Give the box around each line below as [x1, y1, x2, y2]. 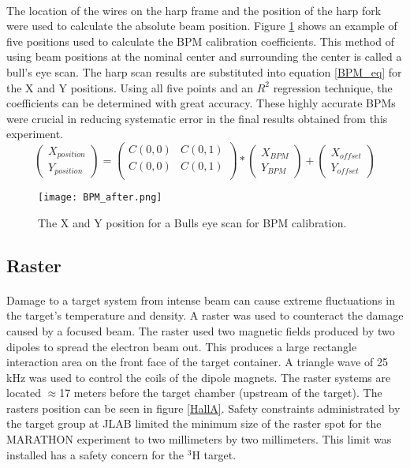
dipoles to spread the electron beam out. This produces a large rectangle [6, 338, 357, 354]
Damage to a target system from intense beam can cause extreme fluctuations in [6, 291, 395, 308]
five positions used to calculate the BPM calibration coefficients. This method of [6, 32, 394, 49]
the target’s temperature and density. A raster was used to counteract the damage [6, 307, 404, 324]
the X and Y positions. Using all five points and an [6, 79, 253, 95]
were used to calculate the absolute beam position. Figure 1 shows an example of [6, 17, 397, 34]
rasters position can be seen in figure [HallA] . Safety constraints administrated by [6, 399, 401, 416]
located [6, 384, 41, 401]
